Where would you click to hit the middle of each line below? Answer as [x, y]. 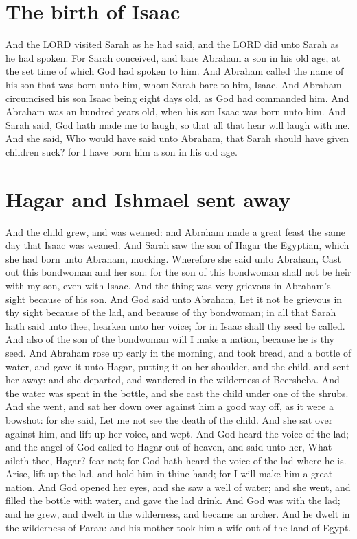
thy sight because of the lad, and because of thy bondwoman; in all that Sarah [171, 312]
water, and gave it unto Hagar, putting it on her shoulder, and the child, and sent [178, 366]
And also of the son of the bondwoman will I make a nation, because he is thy [170, 339]
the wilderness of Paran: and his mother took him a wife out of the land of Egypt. [178, 527]
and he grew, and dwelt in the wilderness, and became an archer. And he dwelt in [178, 514]
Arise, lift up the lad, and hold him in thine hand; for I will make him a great [169, 474]
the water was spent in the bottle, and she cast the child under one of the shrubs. [177, 393]
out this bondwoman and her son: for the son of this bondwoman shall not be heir [178, 272]
